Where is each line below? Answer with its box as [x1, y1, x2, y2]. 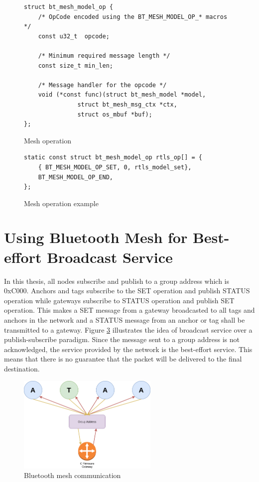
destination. [4, 363, 40, 373]
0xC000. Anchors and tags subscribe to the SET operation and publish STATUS [4, 285, 250, 296]
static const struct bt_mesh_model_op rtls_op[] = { [24, 154, 202, 161]
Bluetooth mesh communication [24, 470, 121, 481]
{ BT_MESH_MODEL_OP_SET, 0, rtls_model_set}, [38, 163, 192, 171]
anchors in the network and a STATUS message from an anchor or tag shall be [4, 314, 245, 325]
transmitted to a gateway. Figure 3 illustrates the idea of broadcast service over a [4, 324, 253, 335]
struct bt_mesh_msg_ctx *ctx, [77, 101, 177, 108]
